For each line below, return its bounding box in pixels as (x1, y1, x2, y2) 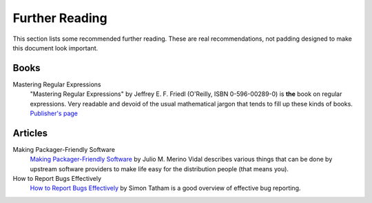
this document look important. (12, 43, 99, 52)
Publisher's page (30, 109, 79, 117)
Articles (12, 127, 48, 139)
